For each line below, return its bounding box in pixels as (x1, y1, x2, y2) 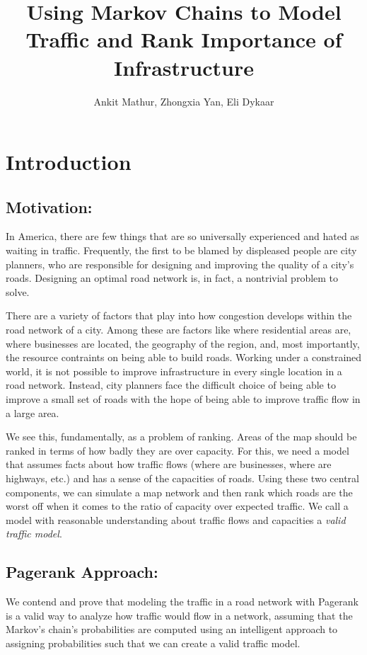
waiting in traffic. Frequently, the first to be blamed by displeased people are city (6, 243, 357, 258)
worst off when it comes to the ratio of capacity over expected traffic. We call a (6, 499, 349, 513)
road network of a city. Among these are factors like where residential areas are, (6, 322, 351, 337)
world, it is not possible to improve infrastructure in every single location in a (6, 363, 342, 378)
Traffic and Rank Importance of (25, 25, 342, 54)
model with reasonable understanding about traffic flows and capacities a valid (6, 512, 346, 527)
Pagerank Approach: (6, 561, 158, 583)
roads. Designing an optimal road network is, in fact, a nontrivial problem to (6, 270, 339, 285)
